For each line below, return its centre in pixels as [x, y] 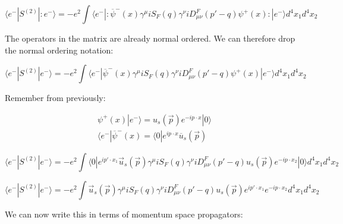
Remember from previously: [55, 98]
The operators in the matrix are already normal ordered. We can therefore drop [150, 38]
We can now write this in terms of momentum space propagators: [124, 214]
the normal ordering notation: [59, 50]
